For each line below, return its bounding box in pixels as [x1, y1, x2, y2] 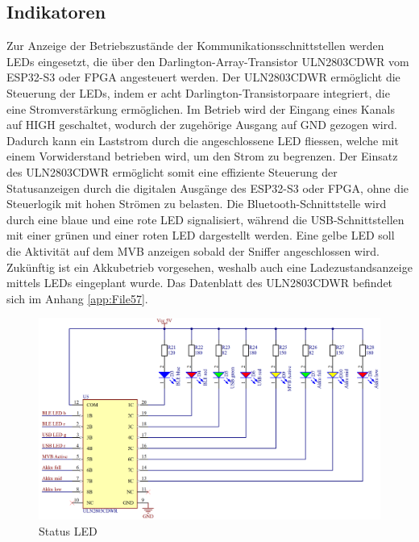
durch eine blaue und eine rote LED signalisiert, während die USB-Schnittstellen [6, 211, 404, 227]
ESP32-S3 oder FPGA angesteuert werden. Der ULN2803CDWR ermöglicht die [6, 69, 400, 85]
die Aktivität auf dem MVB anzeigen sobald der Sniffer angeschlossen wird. [6, 242, 380, 259]
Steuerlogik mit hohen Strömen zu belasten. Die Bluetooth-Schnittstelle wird [6, 195, 387, 212]
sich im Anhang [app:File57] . [6, 290, 148, 306]
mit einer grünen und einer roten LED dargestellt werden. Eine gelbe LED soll [6, 227, 395, 244]
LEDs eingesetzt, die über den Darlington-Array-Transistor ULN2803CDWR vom [6, 52, 409, 69]
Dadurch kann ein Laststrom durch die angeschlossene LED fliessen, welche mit [6, 131, 399, 148]
